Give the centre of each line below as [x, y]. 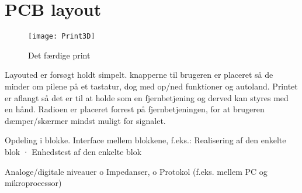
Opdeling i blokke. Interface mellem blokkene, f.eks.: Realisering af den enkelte [145, 140]
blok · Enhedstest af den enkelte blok [73, 151]
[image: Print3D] [62, 37]
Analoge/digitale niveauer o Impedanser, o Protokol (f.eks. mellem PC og [136, 171]
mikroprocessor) [33, 183]
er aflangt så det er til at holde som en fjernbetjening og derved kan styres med [147, 97]
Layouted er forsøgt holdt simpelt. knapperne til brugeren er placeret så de [139, 75]
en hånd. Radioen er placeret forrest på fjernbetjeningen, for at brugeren [135, 109]
